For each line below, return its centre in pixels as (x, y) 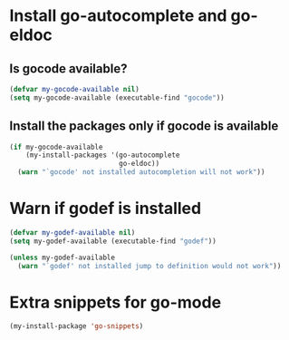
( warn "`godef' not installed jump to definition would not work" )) (149, 266)
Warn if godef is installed (106, 209)
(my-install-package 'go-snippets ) (77, 326)
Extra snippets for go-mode (116, 302)
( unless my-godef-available (63, 257)
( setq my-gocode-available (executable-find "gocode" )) (117, 97)
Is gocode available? (68, 68)
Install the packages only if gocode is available (144, 126)
